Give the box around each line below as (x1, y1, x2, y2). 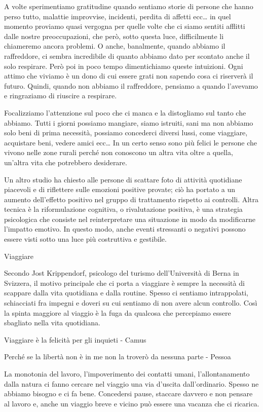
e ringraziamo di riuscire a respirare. (4, 90, 117, 101)
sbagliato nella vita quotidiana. (4, 317, 100, 328)
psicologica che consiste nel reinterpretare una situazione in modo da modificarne (4, 213, 255, 224)
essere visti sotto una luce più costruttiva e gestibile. (4, 234, 167, 244)
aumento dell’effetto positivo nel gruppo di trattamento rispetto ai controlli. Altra (4, 194, 259, 204)
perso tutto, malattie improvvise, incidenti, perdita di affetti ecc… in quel (4, 11, 231, 21)
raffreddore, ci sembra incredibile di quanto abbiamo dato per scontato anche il (4, 50, 250, 61)
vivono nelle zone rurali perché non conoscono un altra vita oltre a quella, (4, 147, 233, 158)
